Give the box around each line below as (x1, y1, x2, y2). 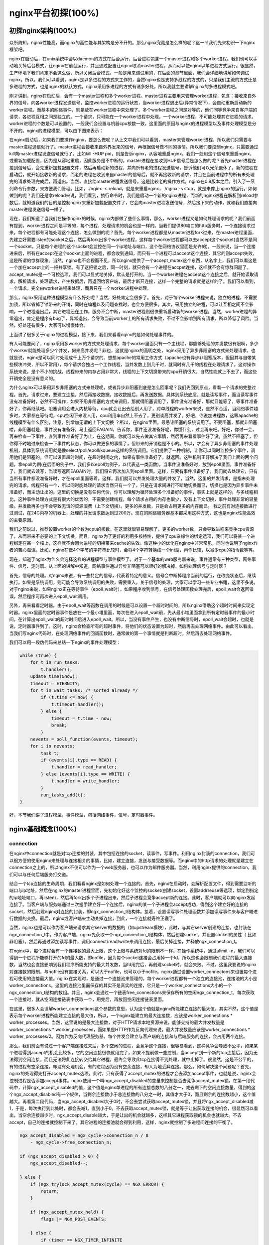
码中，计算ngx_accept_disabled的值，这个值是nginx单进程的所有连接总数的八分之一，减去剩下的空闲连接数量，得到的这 (9, 1084, 256, 1090)
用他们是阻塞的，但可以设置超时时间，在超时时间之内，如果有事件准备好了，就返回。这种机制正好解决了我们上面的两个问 (9, 454, 258, 460)
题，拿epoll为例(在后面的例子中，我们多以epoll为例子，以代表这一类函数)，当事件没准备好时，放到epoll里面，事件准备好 (9, 461, 256, 467)
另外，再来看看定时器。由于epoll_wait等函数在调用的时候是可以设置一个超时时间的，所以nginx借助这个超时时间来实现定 (9, 603, 255, 609)
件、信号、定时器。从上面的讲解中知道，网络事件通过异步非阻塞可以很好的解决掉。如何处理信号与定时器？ (9, 563, 228, 569)
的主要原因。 (9, 517, 36, 523)
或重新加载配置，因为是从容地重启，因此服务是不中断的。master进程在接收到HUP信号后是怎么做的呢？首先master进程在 (9, 157, 257, 164)
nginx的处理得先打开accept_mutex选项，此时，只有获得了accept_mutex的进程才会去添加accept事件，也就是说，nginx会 (9, 1071, 257, 1077)
